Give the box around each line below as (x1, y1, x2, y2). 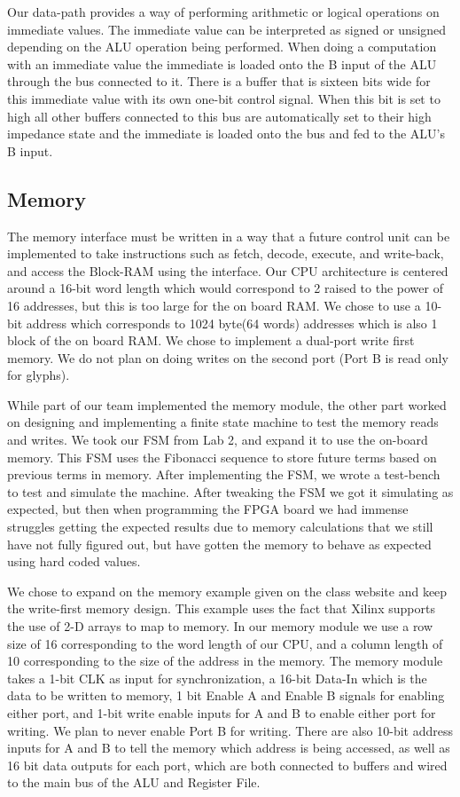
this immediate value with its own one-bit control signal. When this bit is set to (7, 89, 441, 107)
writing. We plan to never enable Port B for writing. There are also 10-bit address (7, 721, 453, 739)
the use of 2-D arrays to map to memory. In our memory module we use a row (7, 617, 433, 635)
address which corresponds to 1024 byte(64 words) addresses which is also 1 (26, 313, 438, 332)
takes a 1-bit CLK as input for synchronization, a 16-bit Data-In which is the (7, 668, 427, 687)
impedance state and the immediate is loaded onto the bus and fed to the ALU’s (7, 124, 445, 143)
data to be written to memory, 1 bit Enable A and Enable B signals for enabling (7, 686, 445, 705)
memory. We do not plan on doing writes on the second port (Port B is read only (7, 348, 448, 367)
